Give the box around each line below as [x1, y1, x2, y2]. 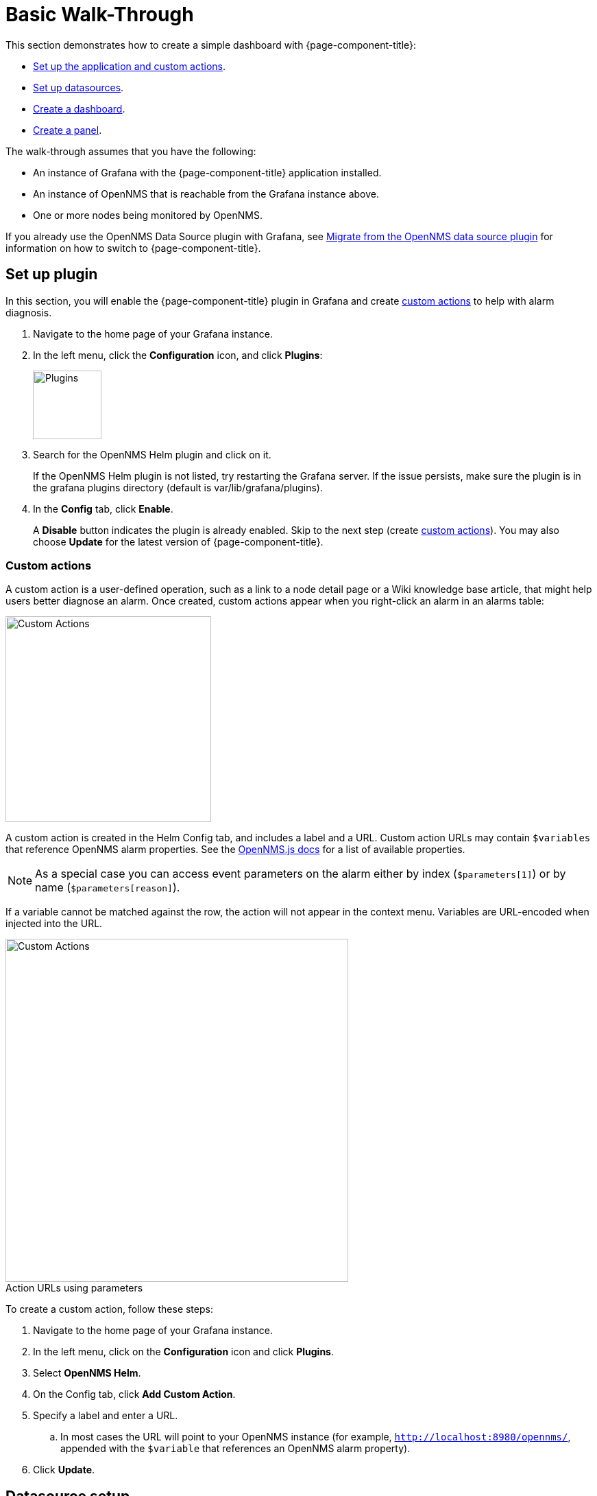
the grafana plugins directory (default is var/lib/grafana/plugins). [33, 481, 323, 493]
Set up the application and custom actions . [33, 60, 226, 72]
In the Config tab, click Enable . [33, 502, 173, 515]
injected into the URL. [5, 918, 103, 930]
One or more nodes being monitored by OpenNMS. [33, 209, 263, 221]
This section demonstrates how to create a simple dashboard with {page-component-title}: [5, 38, 417, 51]
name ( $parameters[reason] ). [35, 880, 180, 895]
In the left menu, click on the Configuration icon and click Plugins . [33, 1346, 334, 1358]
